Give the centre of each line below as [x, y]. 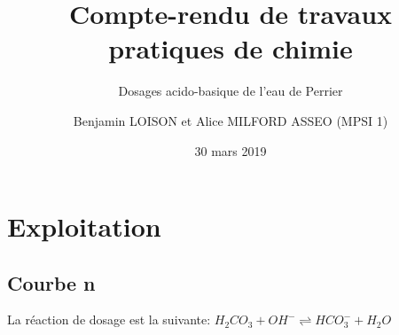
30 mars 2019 [231, 150]
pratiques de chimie [231, 48]
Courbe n [51, 282]
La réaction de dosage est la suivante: [109, 319]
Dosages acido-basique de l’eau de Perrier [231, 91]
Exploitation [84, 226]
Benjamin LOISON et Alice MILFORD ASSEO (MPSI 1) [231, 120]
